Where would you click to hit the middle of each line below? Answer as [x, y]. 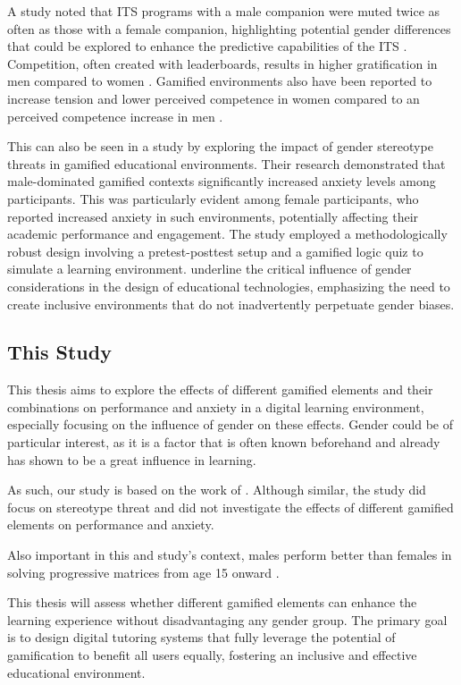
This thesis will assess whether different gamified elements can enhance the [212, 602]
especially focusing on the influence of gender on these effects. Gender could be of [230, 424]
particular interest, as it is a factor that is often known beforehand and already [224, 442]
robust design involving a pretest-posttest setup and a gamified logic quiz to [215, 251]
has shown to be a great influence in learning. [132, 459]
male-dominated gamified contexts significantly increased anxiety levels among [222, 181]
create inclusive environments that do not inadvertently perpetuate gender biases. [231, 304]
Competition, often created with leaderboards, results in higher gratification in [222, 63]
